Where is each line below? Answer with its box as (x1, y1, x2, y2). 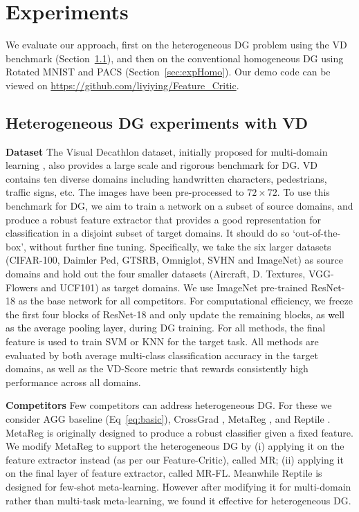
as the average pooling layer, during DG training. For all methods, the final (6, 320, 326, 335)
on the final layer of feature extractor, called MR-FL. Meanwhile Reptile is (6, 466, 322, 480)
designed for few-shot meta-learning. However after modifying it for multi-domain (6, 479, 351, 493)
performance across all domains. (6, 374, 141, 389)
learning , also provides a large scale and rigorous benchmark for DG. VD (6, 158, 318, 172)
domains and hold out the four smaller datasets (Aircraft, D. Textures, (6, 266, 306, 281)
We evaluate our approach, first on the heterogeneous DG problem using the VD (6, 37, 347, 52)
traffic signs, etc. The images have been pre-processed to (6, 185, 244, 199)
